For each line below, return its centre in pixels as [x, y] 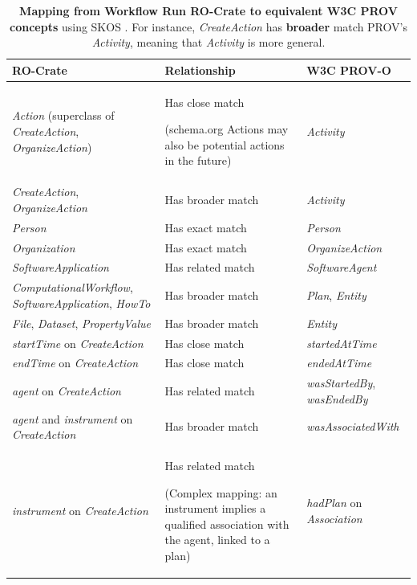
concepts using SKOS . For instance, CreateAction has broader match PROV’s [208, 26]
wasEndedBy [337, 398]
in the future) [198, 160]
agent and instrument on [73, 418]
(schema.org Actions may [227, 129]
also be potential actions [225, 144]
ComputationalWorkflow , [73, 287]
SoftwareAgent [342, 267]
